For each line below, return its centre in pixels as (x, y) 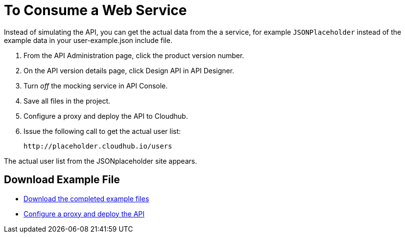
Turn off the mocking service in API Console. (96, 86)
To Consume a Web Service (95, 10)
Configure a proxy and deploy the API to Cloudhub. (106, 116)
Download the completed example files (86, 198)
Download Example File (62, 180)
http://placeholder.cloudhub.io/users (98, 146)
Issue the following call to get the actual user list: (102, 131)
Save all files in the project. (67, 101)
